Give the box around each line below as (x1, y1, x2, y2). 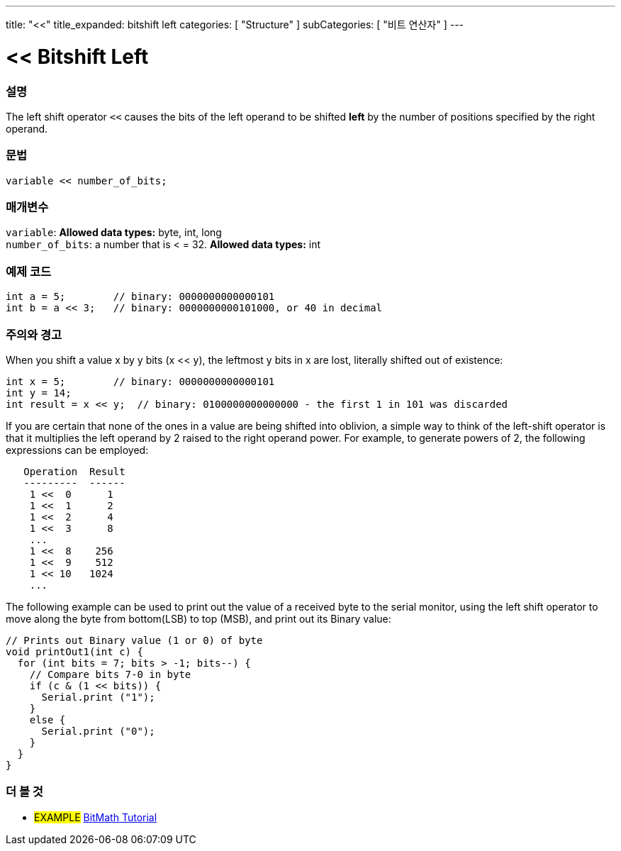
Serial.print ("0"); (41, 725, 155, 737)
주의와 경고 (6, 327, 62, 342)
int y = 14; (6, 386, 72, 399)
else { (29, 713, 66, 725)
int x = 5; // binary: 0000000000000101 (6, 375, 275, 387)
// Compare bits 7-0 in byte (29, 668, 191, 680)
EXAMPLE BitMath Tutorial (34, 811, 157, 823)
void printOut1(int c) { (6, 645, 143, 657)
